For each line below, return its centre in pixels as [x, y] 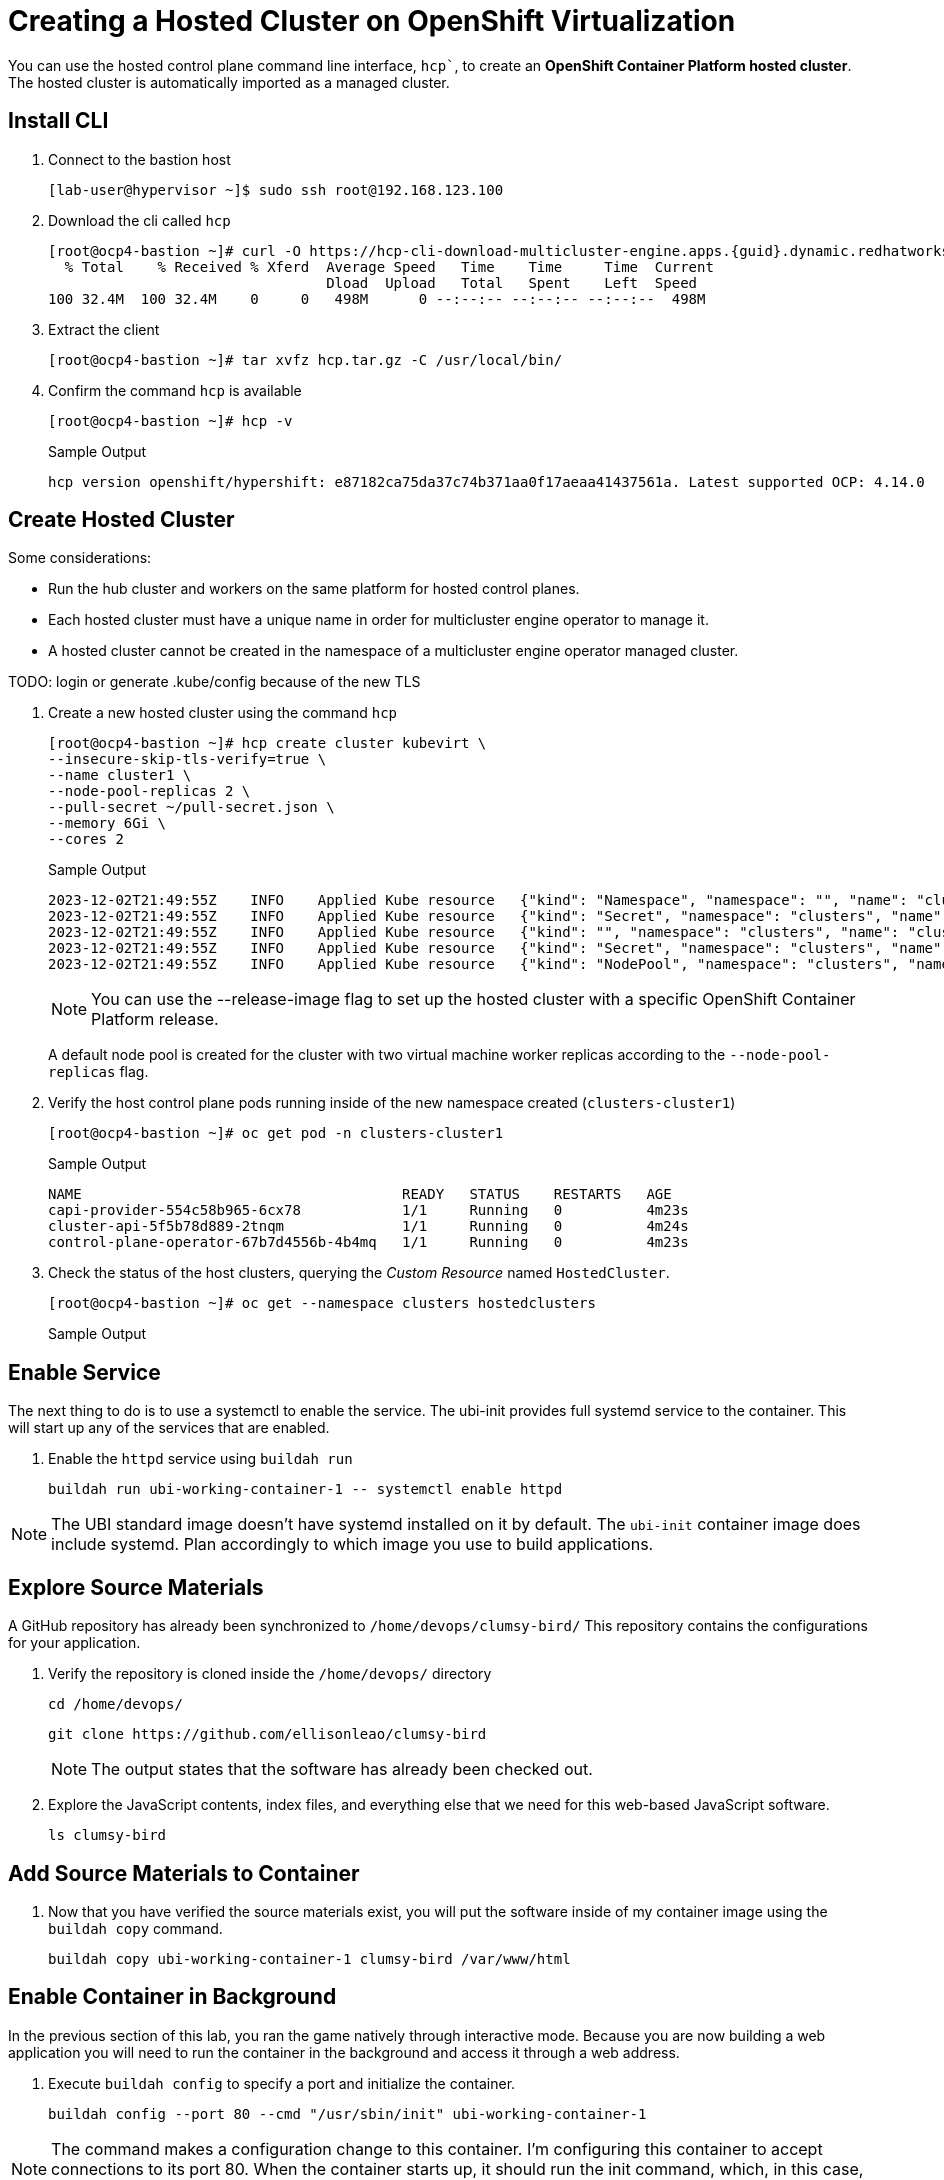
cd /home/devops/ [115, 1704]
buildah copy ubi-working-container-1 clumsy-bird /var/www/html [309, 1958]
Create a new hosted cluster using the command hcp [223, 713]
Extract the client [104, 329]
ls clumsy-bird [107, 1835]
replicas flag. [98, 1072]
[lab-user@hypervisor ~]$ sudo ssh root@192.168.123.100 [276, 189]
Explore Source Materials [136, 1587]
